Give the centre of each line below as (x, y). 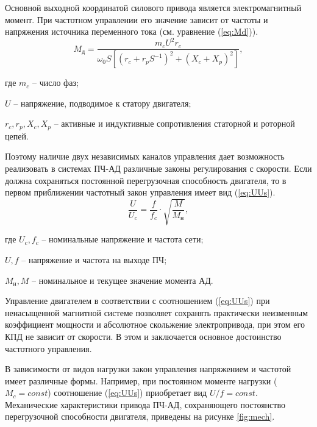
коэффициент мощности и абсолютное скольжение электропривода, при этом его (155, 324)
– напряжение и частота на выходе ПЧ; (94, 259)
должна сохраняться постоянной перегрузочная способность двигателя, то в (146, 180)
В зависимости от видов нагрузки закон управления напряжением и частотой (148, 369)
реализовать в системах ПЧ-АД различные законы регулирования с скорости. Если (158, 168)
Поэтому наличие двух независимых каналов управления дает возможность (145, 156)
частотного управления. (48, 348)
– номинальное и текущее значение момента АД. (123, 280)
